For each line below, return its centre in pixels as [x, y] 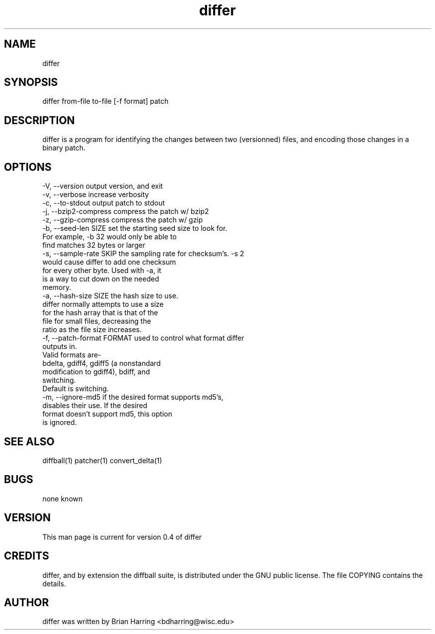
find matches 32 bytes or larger [94, 245]
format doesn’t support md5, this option [107, 414]
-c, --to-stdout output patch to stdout [104, 203]
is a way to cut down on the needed [101, 279]
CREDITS [27, 556]
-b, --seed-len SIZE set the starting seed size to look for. [135, 228]
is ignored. [60, 423]
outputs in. [60, 347]
